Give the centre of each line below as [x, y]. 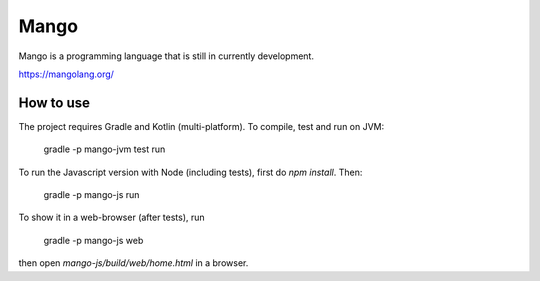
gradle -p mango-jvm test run [104, 149]
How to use [54, 102]
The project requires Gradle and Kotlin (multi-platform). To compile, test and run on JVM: [201, 126]
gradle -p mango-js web [93, 240]
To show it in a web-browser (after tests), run [111, 217]
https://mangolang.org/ [66, 74]
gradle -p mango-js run [91, 195]
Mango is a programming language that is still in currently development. [166, 56]
